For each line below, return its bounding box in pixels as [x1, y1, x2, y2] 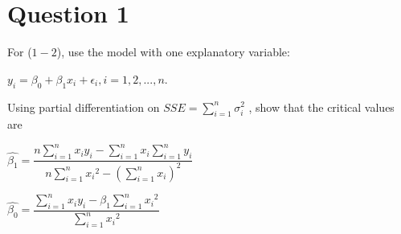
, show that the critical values [248, 98, 395, 115]
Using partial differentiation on [7, 98, 160, 115]
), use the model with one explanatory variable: [56, 43, 290, 60]
